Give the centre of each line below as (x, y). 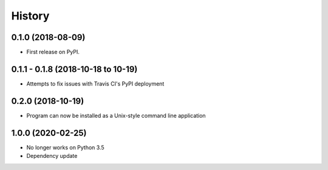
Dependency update (52, 156)
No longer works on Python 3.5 (65, 147)
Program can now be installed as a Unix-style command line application (116, 115)
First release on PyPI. (53, 52)
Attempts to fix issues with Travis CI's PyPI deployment (95, 83)
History (30, 16)
